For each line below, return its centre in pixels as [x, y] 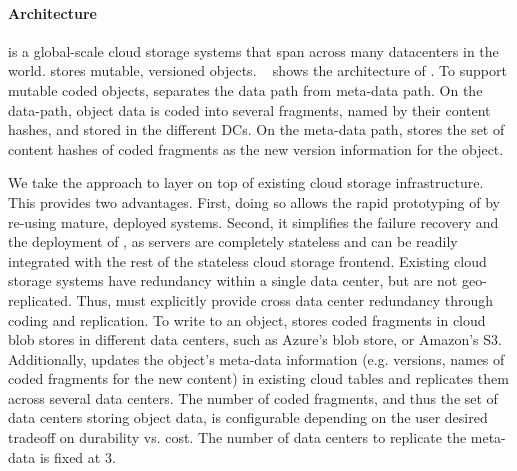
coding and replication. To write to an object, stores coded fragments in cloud [247, 319]
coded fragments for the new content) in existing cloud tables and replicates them [258, 378]
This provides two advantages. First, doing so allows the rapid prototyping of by [254, 201]
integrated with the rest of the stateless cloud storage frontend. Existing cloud [247, 260]
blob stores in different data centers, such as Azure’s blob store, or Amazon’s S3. [255, 339]
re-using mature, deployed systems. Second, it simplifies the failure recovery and [253, 221]
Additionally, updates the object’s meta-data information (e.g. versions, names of [256, 358]
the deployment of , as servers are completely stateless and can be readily [233, 241]
